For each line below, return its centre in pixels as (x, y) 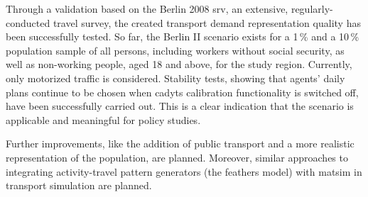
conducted (28, 22)
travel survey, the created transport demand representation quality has (207, 22)
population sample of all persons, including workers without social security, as (175, 50)
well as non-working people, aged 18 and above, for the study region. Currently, (179, 64)
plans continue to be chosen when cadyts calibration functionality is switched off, (182, 92)
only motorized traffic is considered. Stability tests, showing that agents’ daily (175, 78)
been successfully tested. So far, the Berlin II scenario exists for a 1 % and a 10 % (183, 36)
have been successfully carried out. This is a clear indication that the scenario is (180, 106)
